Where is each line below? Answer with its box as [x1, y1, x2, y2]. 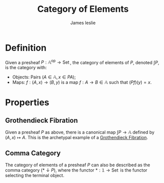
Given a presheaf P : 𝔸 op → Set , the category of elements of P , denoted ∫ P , [5, 58, 160, 65]
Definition [5, 42, 47, 53]
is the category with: [5, 65, 47, 71]
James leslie [70, 20, 96, 26]
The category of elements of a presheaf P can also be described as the [5, 162, 151, 168]
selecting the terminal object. [5, 173, 65, 179]
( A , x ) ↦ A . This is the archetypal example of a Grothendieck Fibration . [5, 135, 148, 141]
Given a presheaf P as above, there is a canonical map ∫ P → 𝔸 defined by [5, 129, 155, 135]
